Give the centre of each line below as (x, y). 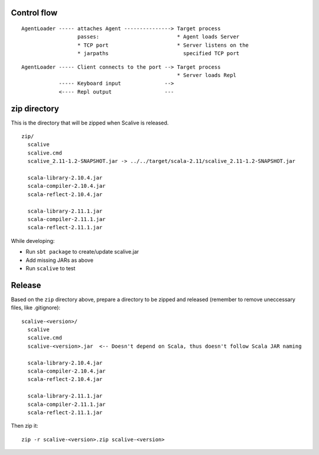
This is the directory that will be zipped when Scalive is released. (90, 123)
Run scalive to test (51, 268)
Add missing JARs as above (60, 260)
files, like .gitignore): (36, 307)
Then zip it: (25, 426)
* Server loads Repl (206, 75)
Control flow (34, 13)
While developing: (33, 241)
